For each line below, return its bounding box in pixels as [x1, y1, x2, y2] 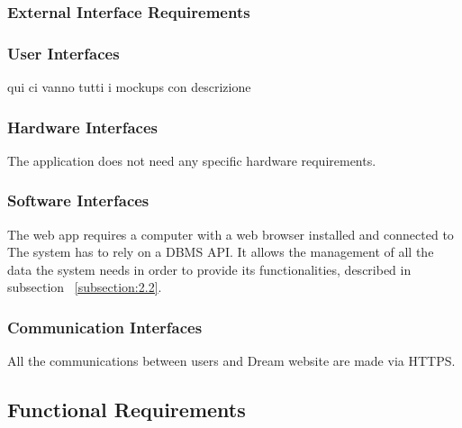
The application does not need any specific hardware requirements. [7, 150, 376, 169]
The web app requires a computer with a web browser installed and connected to [7, 224, 454, 243]
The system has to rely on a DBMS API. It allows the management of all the [7, 242, 434, 261]
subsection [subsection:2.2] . [7, 278, 162, 296]
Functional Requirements [7, 396, 246, 423]
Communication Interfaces [7, 315, 203, 338]
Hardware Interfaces [7, 115, 158, 138]
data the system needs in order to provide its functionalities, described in [7, 260, 412, 278]
